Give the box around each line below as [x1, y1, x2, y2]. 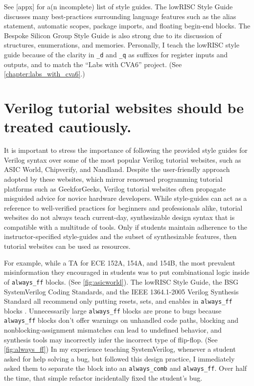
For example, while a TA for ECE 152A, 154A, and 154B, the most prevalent [4, 257, 235, 267]
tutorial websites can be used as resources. [4, 241, 131, 251]
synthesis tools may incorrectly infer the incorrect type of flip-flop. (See [4, 334, 218, 344]
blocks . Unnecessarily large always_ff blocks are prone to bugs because [4, 305, 222, 315]
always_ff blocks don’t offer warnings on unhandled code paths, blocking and [4, 315, 238, 325]
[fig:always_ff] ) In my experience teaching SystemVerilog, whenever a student [4, 344, 236, 354]
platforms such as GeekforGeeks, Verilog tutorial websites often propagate [4, 183, 226, 193]
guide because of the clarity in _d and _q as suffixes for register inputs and [4, 49, 228, 59]
